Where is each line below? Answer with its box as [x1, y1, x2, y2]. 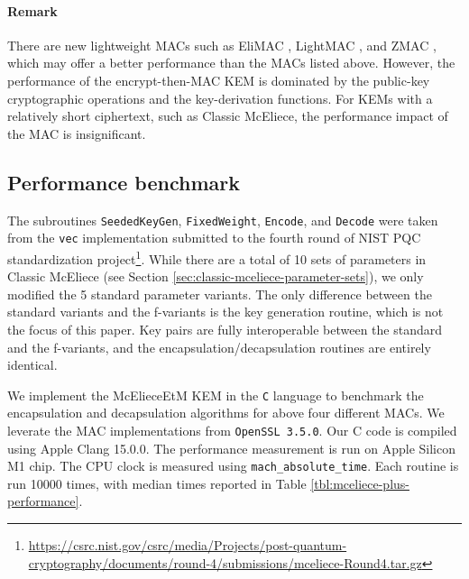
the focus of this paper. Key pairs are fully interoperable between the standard [7, 319, 443, 338]
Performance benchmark [7, 168, 240, 196]
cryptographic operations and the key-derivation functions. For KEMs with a [7, 88, 433, 107]
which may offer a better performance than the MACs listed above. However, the [7, 53, 455, 72]
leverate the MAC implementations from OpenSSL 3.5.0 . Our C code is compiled [7, 420, 457, 439]
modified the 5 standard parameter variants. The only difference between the [7, 284, 432, 303]
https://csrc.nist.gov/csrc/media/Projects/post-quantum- [28, 536, 347, 555]
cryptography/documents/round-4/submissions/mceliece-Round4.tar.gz [28, 553, 422, 572]
